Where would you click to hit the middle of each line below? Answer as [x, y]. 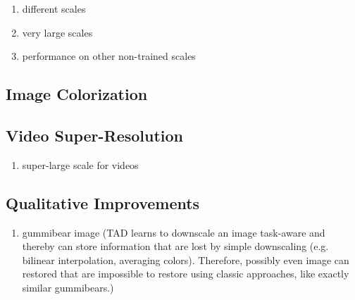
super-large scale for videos [80, 164]
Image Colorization [77, 94]
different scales [54, 8]
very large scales [57, 32]
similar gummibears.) [68, 287]
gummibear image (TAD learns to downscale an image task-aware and [174, 232]
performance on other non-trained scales [109, 56]
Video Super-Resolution [95, 135]
